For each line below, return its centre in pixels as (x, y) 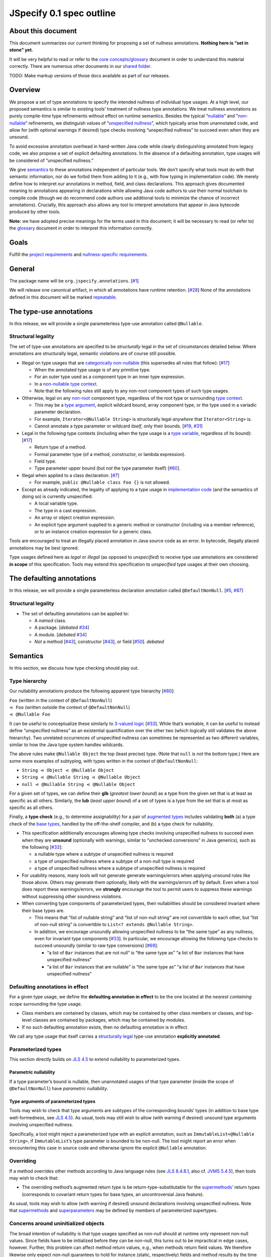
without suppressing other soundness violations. (72, 896)
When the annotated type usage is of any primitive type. (92, 370)
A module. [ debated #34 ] (61, 635)
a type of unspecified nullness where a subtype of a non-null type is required (114, 861)
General (22, 269)
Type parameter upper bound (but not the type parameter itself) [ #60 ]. (107, 468)
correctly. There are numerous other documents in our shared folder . (80, 66)
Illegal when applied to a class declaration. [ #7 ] (71, 475)
